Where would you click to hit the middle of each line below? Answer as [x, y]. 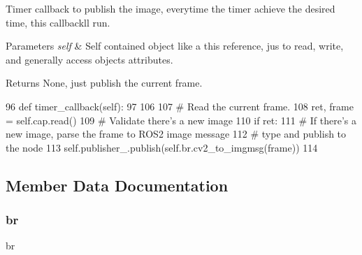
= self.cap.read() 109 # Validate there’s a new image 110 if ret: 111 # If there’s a [181, 120]
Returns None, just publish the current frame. [104, 83]
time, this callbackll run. [58, 22]
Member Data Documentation [117, 185]
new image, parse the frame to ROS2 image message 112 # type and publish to [176, 134]
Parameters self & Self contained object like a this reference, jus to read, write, [175, 46]
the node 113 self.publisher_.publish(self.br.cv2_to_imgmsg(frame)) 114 [162, 147]
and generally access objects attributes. [89, 59]
